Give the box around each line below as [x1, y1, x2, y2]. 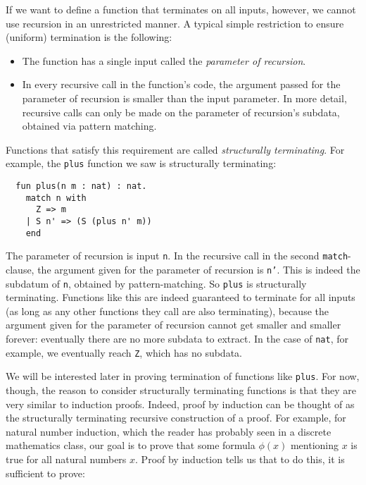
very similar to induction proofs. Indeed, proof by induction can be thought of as [6, 396, 355, 411]
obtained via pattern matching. [22, 118, 157, 133]
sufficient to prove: [6, 465, 85, 480]
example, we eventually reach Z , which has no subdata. [6, 345, 242, 360]
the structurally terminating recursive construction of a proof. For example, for [6, 410, 346, 425]
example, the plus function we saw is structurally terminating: [6, 156, 277, 171]
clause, [6, 262, 34, 276]
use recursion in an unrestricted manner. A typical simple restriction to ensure [6, 16, 344, 30]
